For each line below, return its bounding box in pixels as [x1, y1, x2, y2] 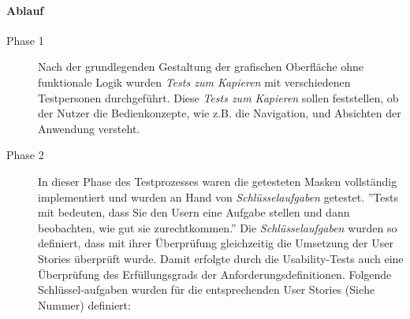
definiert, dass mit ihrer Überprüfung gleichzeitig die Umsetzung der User [38, 235, 393, 251]
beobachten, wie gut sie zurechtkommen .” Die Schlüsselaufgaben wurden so [38, 219, 397, 236]
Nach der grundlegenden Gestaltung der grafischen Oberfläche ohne [38, 58, 364, 75]
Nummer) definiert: [38, 296, 131, 313]
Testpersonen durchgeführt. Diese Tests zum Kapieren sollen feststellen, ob [38, 89, 399, 106]
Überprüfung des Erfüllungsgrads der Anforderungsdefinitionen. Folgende [38, 265, 392, 282]
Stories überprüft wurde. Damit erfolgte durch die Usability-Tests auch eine [38, 250, 404, 266]
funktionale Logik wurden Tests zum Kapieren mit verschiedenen [38, 73, 351, 90]
